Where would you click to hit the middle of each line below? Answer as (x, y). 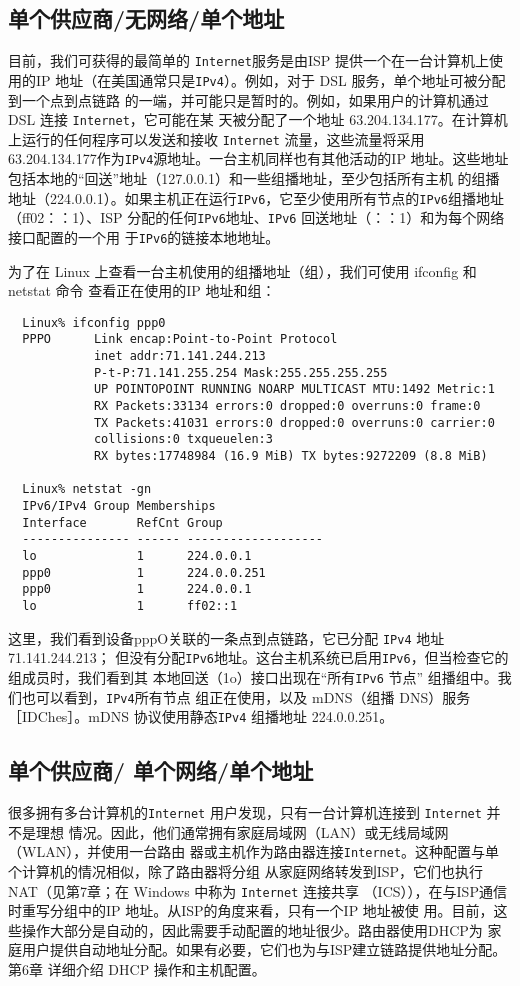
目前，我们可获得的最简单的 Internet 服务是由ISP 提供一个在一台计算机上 (248, 60)
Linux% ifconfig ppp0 (94, 322)
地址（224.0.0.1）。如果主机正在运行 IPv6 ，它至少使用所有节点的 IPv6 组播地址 (256, 197)
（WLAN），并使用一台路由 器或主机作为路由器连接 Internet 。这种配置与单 (254, 851)
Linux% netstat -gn (87, 489)
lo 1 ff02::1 (130, 605)
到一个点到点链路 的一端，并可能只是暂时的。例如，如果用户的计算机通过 (248, 99)
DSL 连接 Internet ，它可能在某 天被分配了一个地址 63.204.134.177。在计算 (251, 119)
